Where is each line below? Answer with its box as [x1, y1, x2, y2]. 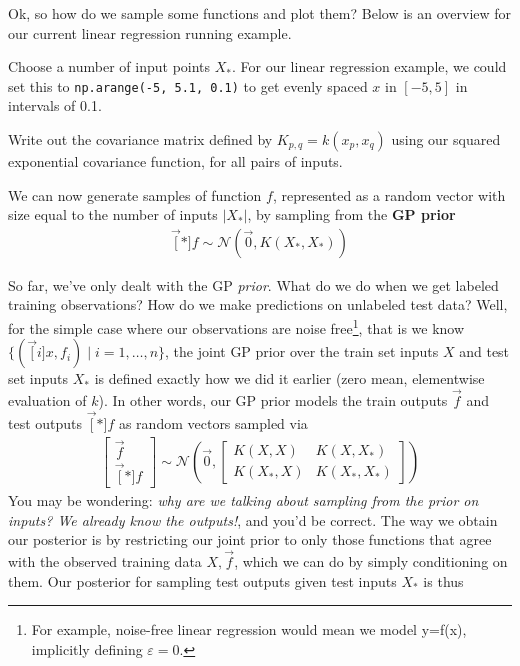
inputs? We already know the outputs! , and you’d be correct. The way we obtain [8, 509, 498, 530]
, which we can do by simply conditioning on [234, 551, 508, 572]
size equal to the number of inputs [8, 204, 218, 225]
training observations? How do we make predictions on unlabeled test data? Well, [8, 294, 508, 315]
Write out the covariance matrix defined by [8, 129, 273, 150]
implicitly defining [31, 638, 143, 659]
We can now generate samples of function [8, 184, 262, 205]
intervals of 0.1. [8, 95, 102, 116]
